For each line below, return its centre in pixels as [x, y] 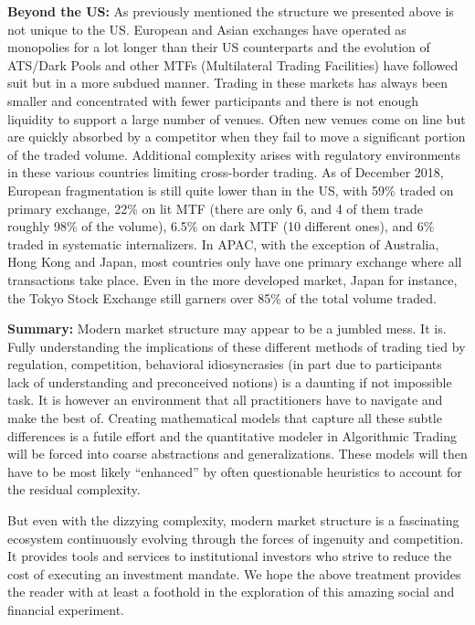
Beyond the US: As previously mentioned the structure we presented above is [231, 11]
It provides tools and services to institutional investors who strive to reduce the [230, 556]
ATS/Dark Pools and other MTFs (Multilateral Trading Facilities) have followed [233, 64]
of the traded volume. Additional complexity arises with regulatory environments [234, 154]
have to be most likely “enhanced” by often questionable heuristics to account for [235, 471]
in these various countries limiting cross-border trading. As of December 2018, [226, 172]
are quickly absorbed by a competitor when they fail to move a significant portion [237, 137]
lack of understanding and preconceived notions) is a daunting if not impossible [230, 381]
